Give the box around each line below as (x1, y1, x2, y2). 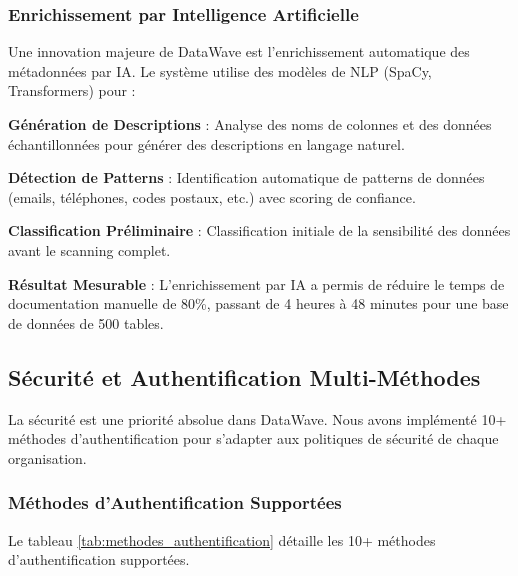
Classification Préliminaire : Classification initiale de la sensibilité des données (8, 220, 511, 241)
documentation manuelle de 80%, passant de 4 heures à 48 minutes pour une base (8, 293, 509, 314)
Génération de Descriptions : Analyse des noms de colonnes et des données (8, 114, 492, 134)
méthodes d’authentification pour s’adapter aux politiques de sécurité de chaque (8, 428, 499, 449)
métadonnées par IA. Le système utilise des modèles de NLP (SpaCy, (8, 60, 432, 81)
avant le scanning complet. (8, 239, 171, 260)
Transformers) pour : (8, 80, 136, 101)
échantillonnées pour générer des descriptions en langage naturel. (8, 133, 405, 154)
